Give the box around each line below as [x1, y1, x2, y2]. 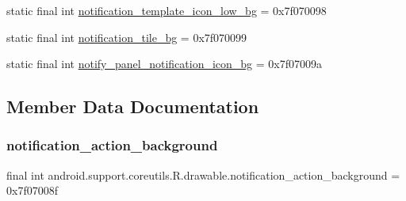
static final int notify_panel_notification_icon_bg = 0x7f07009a [6, 55, 323, 72]
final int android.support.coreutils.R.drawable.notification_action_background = [6, 166, 400, 183]
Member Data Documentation [6, 94, 259, 119]
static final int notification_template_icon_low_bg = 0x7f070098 [6, 2, 327, 18]
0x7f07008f [6, 182, 58, 199]
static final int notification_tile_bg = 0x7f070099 [6, 28, 247, 45]
